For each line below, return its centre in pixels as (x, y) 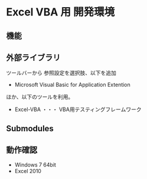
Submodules (30, 128)
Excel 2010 (28, 171)
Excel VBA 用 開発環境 (61, 12)
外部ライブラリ (33, 58)
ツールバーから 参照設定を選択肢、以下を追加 (61, 73)
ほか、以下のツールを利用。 (40, 97)
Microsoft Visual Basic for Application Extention (73, 85)
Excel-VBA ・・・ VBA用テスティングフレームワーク (78, 109)
